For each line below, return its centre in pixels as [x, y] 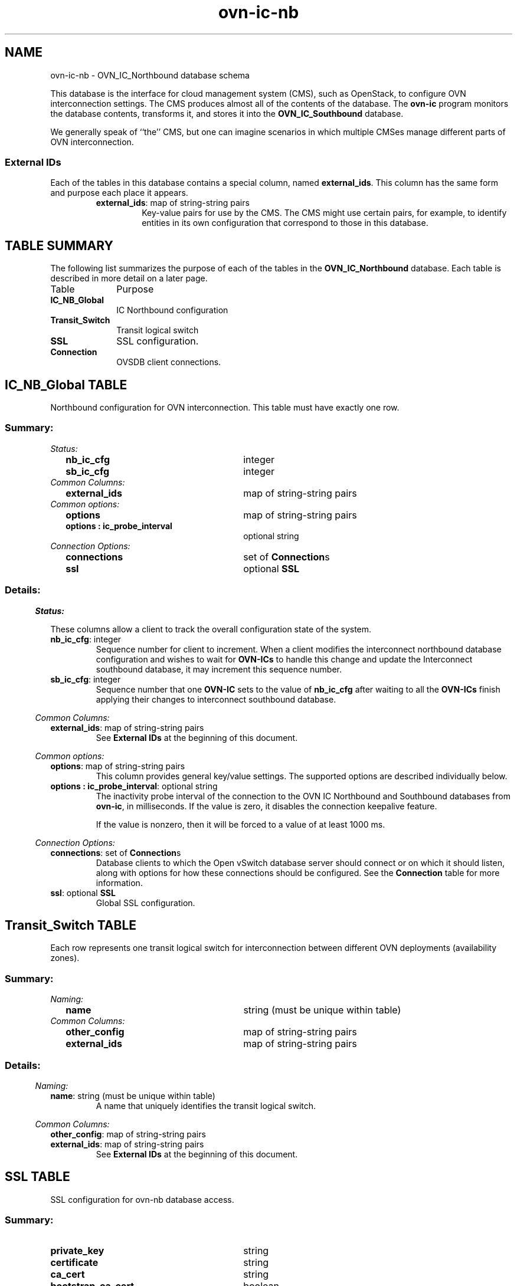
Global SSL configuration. [145, 903]
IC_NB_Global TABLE [66, 385]
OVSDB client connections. [169, 362]
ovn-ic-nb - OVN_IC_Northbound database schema [150, 75]
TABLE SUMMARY [59, 245]
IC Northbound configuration [172, 310]
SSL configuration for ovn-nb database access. [142, 1199]
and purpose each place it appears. [119, 193]
